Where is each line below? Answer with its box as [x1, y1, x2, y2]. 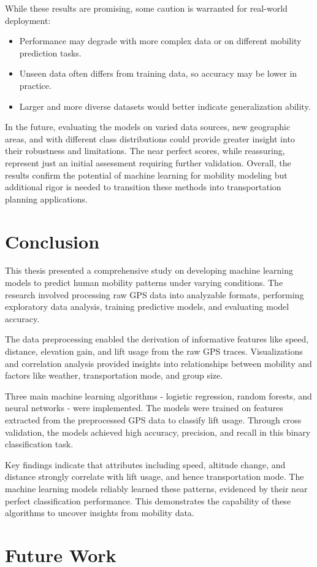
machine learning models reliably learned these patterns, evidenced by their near [5, 482, 308, 495]
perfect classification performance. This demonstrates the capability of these [5, 494, 291, 507]
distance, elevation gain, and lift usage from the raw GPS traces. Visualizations [5, 345, 303, 357]
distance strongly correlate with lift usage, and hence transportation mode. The [5, 470, 304, 483]
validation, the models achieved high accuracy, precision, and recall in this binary [5, 425, 311, 438]
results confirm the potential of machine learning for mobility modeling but [5, 168, 288, 181]
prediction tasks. [19, 46, 82, 59]
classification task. [5, 438, 74, 450]
